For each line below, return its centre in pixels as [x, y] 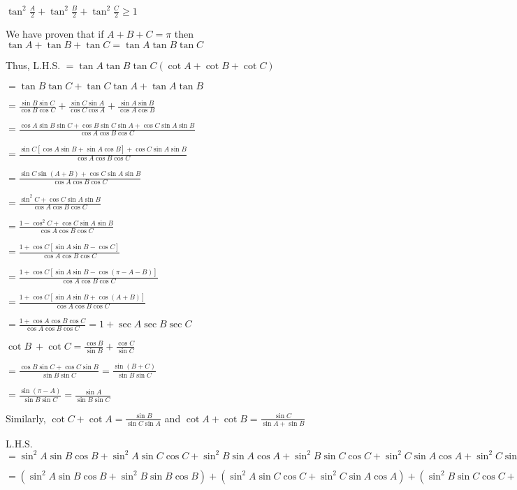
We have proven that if [55, 34]
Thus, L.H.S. [33, 65]
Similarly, [26, 418]
